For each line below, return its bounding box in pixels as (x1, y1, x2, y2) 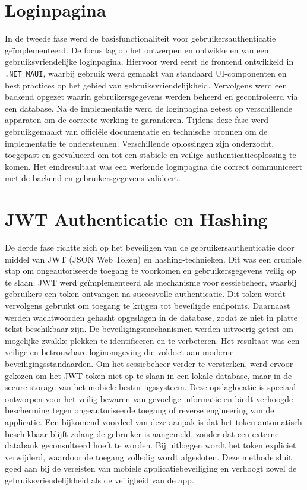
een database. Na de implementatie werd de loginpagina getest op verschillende (5, 102, 293, 114)
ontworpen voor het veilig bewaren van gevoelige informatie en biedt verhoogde (5, 392, 293, 404)
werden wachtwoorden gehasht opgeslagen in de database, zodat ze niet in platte (5, 311, 297, 323)
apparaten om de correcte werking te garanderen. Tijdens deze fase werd (5, 113, 269, 126)
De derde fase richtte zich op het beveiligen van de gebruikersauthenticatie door (5, 241, 295, 254)
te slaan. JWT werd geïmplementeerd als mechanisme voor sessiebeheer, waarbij (5, 276, 297, 288)
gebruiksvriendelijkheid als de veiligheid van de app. (5, 473, 194, 486)
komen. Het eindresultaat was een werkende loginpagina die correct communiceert (5, 160, 303, 172)
